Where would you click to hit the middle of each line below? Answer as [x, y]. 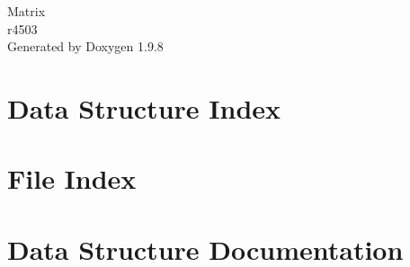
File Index [72, 178]
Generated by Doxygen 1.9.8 [85, 46]
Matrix [27, 11]
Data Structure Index [144, 107]
